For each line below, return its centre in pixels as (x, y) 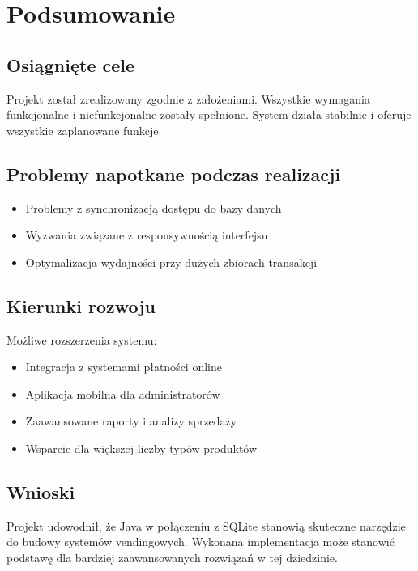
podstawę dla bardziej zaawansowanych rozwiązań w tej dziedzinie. (172, 557)
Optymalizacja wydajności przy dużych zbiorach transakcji (171, 262)
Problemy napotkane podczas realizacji (174, 173)
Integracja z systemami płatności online (124, 367)
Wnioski (41, 491)
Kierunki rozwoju (81, 305)
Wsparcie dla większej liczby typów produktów (141, 448)
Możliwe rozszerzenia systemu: (82, 339)
